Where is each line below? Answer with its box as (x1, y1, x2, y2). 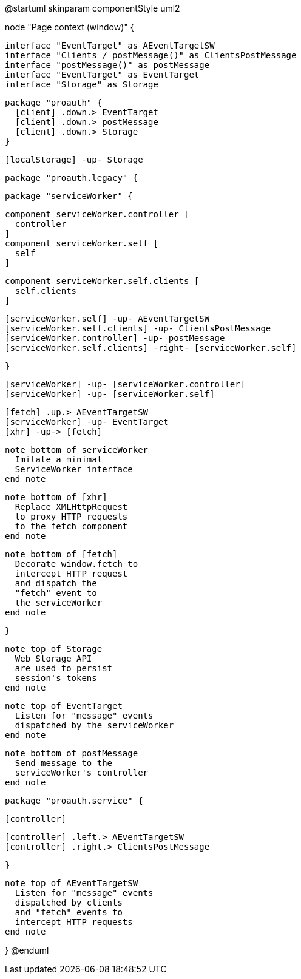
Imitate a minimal (15, 455, 103, 464)
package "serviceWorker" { (5, 191, 133, 201)
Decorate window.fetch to (15, 559, 138, 569)
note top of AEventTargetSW (5, 878, 138, 888)
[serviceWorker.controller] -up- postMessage (5, 333, 225, 343)
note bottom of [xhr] (5, 492, 107, 502)
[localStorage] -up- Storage (5, 155, 143, 164)
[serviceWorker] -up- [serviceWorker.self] (5, 389, 215, 399)
